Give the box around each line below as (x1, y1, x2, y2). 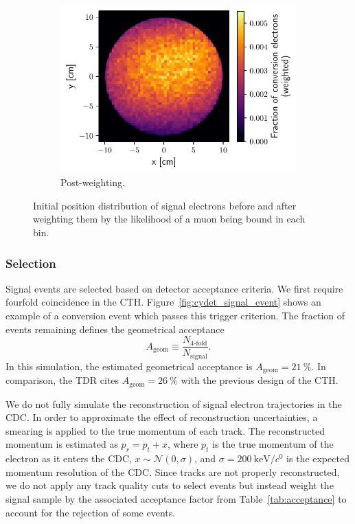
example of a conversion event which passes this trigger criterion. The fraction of (5, 308, 345, 323)
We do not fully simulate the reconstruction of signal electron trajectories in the (5, 396, 342, 411)
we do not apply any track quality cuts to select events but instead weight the (5, 478, 334, 492)
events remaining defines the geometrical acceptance (5, 321, 225, 336)
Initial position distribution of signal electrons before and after (33, 198, 297, 212)
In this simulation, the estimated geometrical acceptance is (5, 358, 253, 373)
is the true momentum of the (212, 437, 334, 451)
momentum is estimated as (5, 437, 118, 451)
